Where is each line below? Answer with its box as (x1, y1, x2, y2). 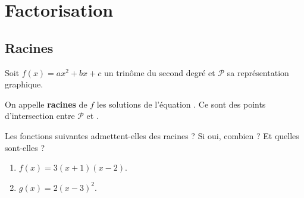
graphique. (5, 78, 43, 90)
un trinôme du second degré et (104, 66, 215, 78)
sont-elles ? (5, 141, 45, 153)
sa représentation (227, 66, 289, 78)
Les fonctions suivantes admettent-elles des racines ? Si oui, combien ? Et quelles (5, 129, 299, 142)
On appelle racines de (5, 98, 87, 110)
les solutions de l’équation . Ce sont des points (96, 98, 266, 110)
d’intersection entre (5, 109, 75, 122)
